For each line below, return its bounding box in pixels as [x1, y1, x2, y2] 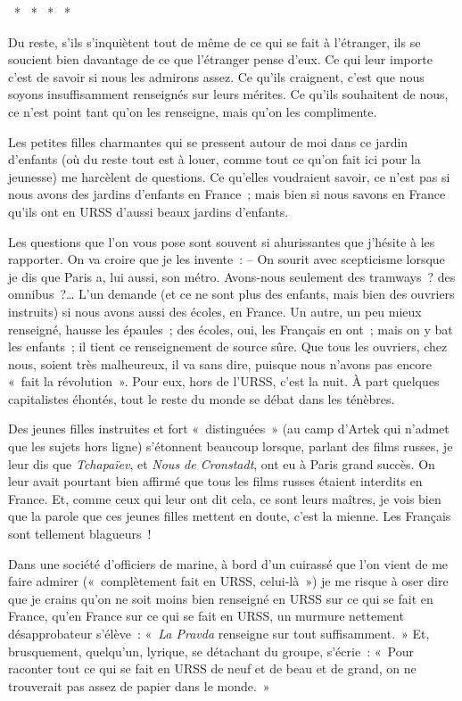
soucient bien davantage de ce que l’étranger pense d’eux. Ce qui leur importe [8, 50, 433, 69]
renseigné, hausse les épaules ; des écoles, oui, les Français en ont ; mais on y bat [8, 319, 453, 338]
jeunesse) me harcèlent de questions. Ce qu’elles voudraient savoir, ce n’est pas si [8, 167, 450, 186]
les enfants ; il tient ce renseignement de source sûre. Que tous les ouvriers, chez [8, 337, 448, 356]
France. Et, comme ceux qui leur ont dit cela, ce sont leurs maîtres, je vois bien [8, 489, 441, 507]
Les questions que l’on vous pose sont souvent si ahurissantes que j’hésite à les [8, 232, 435, 251]
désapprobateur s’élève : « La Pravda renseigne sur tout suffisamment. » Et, [8, 624, 430, 642]
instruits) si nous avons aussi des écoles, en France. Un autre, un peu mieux [8, 301, 422, 320]
